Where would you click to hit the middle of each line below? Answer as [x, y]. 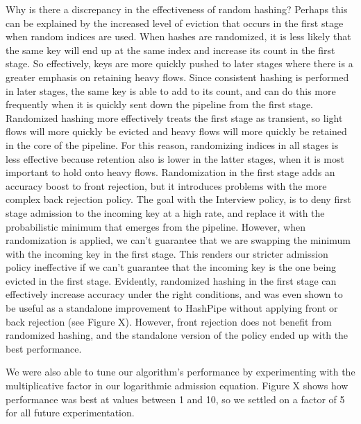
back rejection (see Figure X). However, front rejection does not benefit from [169, 321]
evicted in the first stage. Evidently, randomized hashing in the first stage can [171, 280]
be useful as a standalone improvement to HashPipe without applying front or [172, 308]
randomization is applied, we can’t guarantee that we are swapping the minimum [178, 240]
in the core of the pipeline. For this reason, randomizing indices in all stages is [172, 144]
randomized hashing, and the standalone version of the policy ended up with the [177, 335]
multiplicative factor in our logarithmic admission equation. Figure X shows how [177, 386]
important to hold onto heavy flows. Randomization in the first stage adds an [170, 172]
